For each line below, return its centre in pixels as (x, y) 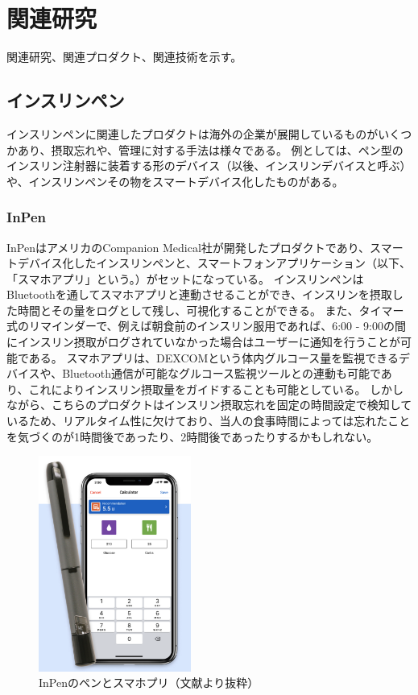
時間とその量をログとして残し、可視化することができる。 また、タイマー (211, 310)
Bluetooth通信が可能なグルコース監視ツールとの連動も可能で (221, 373)
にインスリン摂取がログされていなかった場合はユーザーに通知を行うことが (204, 342)
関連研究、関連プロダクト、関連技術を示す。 (124, 57)
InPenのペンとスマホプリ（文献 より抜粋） (149, 683)
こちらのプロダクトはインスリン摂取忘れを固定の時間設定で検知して (232, 405)
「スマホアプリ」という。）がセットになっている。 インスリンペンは (185, 278)
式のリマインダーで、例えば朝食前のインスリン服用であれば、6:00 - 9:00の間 (206, 326)
